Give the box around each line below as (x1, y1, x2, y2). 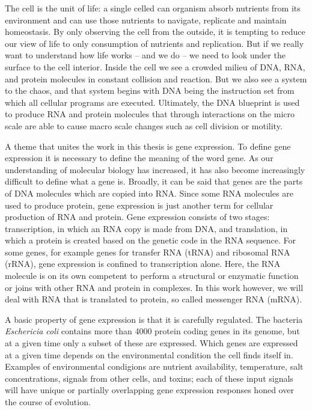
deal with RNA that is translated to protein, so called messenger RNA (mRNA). (5, 293, 302, 305)
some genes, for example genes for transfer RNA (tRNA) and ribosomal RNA (5, 245, 290, 258)
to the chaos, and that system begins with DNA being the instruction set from (5, 84, 295, 97)
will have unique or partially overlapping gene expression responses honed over (5, 384, 294, 396)
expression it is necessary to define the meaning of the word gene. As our (5, 151, 274, 164)
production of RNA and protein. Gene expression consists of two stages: (5, 210, 270, 223)
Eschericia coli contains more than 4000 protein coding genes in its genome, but (5, 325, 300, 337)
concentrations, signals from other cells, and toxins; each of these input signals (5, 372, 293, 384)
